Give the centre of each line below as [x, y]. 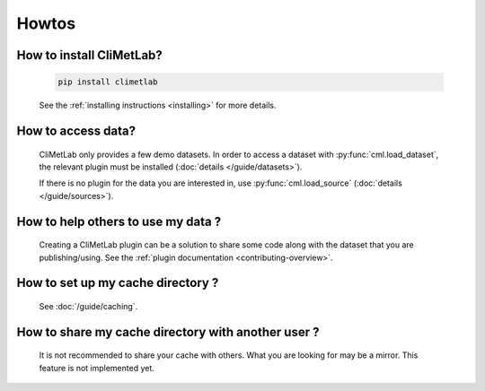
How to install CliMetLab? [90, 55]
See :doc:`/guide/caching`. [88, 306]
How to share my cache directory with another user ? [168, 332]
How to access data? [76, 130]
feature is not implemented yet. [97, 368]
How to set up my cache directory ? [118, 283]
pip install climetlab [108, 82]
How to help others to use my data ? [119, 221]
